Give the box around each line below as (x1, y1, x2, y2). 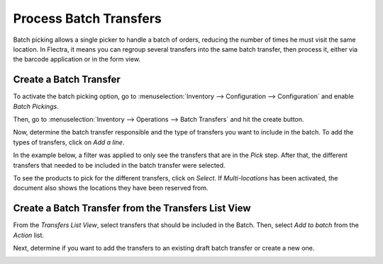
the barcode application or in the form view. (13, 55, 141, 64)
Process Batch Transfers (13, 11, 162, 26)
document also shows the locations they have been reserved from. (13, 184, 209, 193)
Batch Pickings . (13, 102, 60, 110)
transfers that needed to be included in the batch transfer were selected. (13, 161, 226, 169)
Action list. (13, 231, 45, 239)
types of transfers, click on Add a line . (13, 138, 125, 147)
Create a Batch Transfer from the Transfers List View (13, 202, 251, 214)
